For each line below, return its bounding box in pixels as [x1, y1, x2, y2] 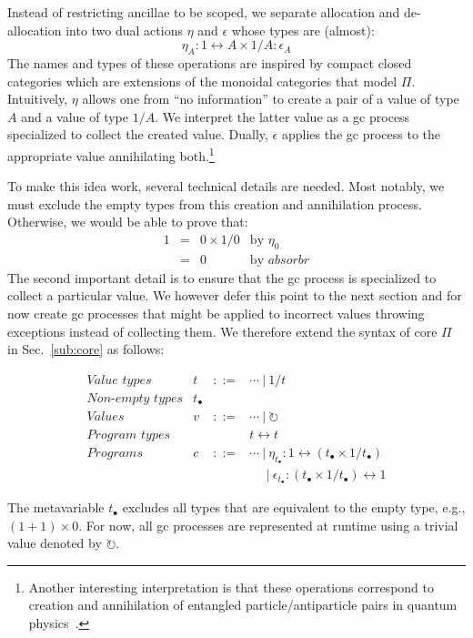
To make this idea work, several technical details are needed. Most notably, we [7, 177, 445, 196]
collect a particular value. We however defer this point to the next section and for [7, 286, 462, 305]
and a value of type [21, 106, 128, 126]
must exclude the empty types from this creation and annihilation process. [7, 194, 422, 213]
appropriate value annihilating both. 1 [7, 143, 215, 165]
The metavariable [7, 498, 105, 517]
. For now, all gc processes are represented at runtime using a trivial [78, 515, 458, 534]
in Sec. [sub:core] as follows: [7, 339, 165, 359]
